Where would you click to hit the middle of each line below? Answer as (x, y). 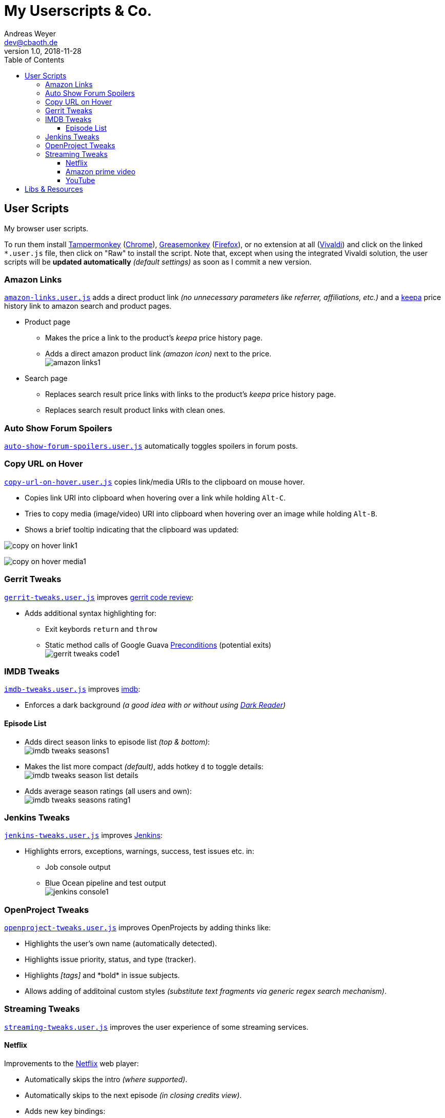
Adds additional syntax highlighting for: (91, 613)
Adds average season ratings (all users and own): (108, 791)
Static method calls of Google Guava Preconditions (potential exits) (158, 645)
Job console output (78, 867)
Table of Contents (34, 59)
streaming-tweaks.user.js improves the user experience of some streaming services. (156, 1027)
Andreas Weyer (30, 33)
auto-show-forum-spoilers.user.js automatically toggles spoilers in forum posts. (151, 446)
